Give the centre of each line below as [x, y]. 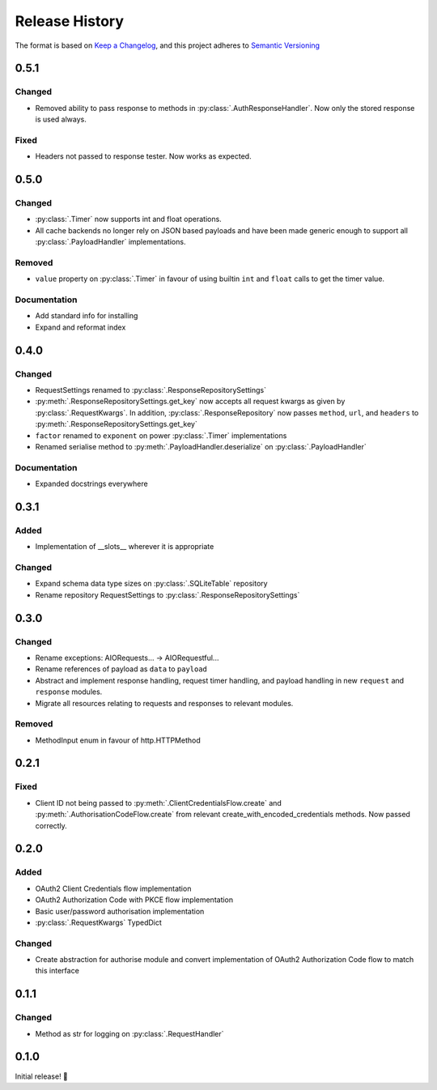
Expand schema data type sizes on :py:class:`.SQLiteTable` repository [151, 584]
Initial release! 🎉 [42, 1076]
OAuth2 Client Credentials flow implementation [113, 888]
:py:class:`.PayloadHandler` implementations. [110, 242]
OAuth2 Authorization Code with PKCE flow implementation [134, 900]
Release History [70, 21]
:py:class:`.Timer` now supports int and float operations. [128, 219]
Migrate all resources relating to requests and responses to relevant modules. [164, 703]
